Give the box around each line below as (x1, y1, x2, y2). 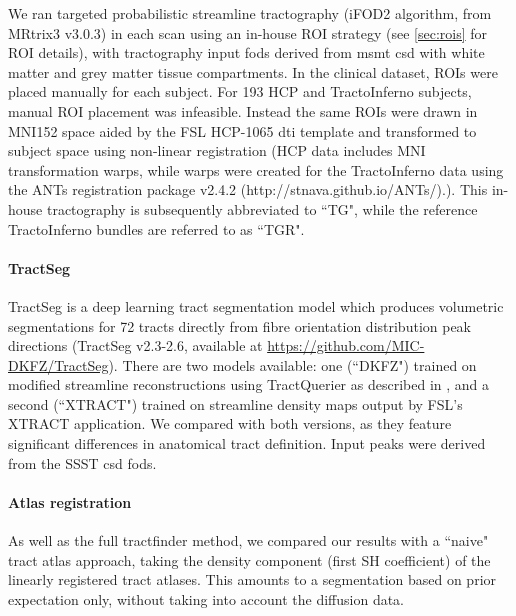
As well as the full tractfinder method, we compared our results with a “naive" (8, 530, 489, 551)
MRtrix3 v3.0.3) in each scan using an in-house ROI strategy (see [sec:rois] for (8, 22, 488, 43)
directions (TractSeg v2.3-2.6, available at (8, 335, 263, 356)
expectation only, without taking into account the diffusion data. (8, 588, 405, 609)
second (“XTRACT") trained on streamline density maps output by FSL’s (8, 393, 463, 414)
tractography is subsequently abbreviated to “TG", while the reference (46, 198, 478, 219)
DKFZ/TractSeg (8, 354, 109, 375)
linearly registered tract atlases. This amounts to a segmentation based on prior (8, 569, 497, 590)
